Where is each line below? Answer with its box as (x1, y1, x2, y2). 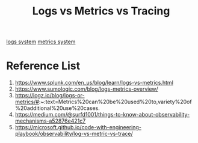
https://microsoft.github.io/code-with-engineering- (14, 124, 141, 131)
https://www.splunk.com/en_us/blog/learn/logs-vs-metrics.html (14, 79, 173, 87)
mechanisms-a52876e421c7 (14, 117, 86, 124)
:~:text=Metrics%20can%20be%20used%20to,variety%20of (39, 98, 192, 106)
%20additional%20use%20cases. (14, 105, 101, 112)
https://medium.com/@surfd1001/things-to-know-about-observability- (14, 111, 190, 118)
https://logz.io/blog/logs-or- (14, 92, 85, 99)
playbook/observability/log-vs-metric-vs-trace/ (14, 130, 134, 138)
